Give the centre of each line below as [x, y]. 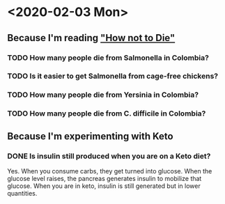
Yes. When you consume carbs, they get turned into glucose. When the [110, 171]
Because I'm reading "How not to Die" [91, 38]
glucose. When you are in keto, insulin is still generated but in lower [104, 186]
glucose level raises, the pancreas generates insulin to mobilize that [104, 178]
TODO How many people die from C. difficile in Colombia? [107, 113]
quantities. [22, 193]
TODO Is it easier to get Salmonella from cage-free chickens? [113, 76]
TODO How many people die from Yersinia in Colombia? [103, 95]
